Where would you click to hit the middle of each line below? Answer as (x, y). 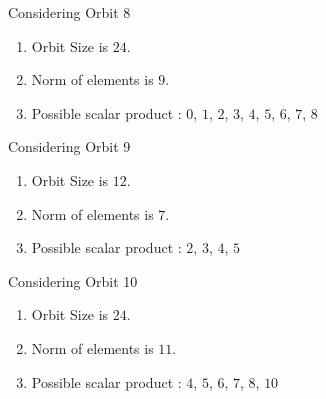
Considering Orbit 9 (69, 146)
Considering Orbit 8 (69, 12)
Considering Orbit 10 (73, 280)
